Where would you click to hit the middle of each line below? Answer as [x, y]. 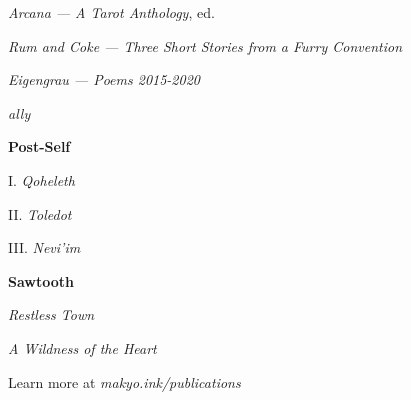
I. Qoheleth [41, 179]
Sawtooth [41, 280]
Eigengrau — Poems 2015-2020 [104, 79]
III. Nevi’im [44, 247]
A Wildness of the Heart [82, 347]
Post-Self [39, 146]
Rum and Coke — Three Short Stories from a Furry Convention [205, 45]
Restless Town [51, 314]
